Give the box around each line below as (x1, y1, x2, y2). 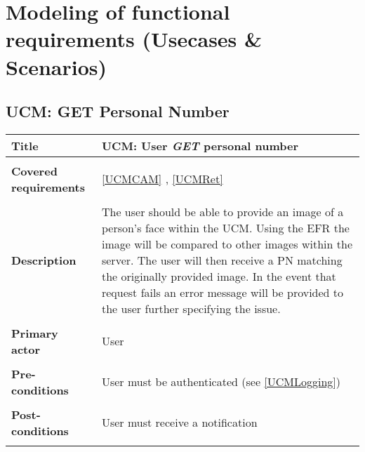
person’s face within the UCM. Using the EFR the (101, 219, 350, 236)
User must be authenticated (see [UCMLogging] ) (101, 373, 341, 390)
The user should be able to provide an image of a (101, 203, 344, 220)
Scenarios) (6, 52, 107, 81)
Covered (11, 162, 58, 179)
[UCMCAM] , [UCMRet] (101, 171, 223, 187)
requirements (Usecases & (6, 25, 263, 53)
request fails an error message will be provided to (101, 284, 344, 300)
